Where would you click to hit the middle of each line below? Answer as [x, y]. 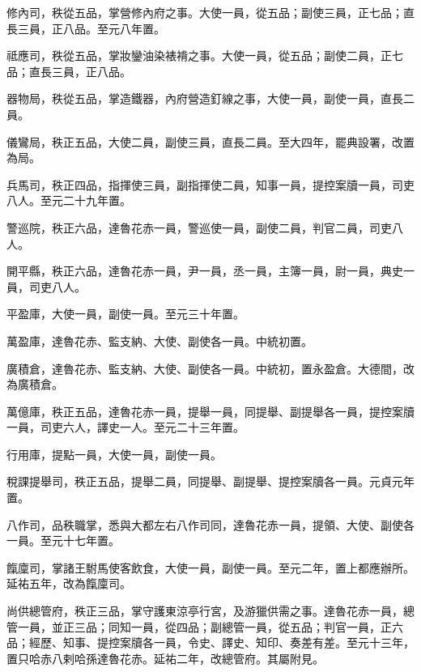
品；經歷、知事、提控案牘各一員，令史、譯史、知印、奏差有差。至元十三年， [210, 642]
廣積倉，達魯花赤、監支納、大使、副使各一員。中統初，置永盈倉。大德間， [205, 368]
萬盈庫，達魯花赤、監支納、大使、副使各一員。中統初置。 [159, 340]
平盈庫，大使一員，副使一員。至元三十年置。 [125, 314]
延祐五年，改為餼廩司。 [69, 583]
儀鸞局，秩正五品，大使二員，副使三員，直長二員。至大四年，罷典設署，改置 [210, 141]
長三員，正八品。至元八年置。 [86, 28]
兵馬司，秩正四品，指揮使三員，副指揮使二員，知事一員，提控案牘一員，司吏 [210, 184]
